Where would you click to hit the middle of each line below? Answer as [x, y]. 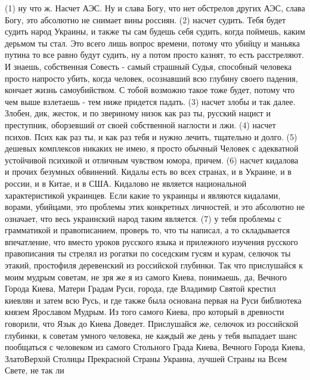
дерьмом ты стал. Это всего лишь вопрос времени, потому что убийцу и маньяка [152, 43]
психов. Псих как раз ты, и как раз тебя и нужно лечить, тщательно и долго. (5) [151, 136]
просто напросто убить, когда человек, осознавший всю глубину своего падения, [151, 78]
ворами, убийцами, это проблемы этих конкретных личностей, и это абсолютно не [155, 207]
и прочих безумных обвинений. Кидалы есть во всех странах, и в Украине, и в [148, 172]
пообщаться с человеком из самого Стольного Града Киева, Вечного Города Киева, [155, 347]
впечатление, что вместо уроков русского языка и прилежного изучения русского [151, 241]
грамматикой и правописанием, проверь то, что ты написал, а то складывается [148, 230]
